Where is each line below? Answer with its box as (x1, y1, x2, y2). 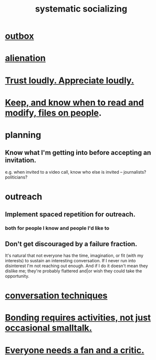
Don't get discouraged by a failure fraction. (5, 240, 138, 248)
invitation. (5, 156, 37, 165)
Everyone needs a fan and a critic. (5, 345, 144, 356)
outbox (5, 30, 34, 42)
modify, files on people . (5, 107, 102, 118)
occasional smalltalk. (5, 323, 92, 333)
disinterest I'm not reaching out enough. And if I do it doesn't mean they (5, 263, 148, 269)
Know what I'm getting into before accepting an (5, 149, 151, 157)
